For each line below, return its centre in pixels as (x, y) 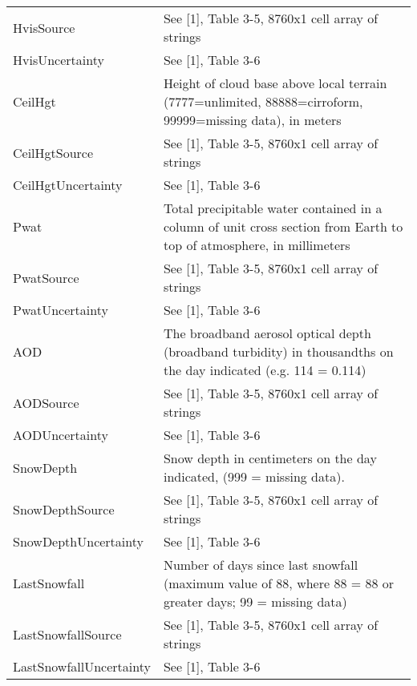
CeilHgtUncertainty (68, 185)
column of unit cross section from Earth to (283, 226)
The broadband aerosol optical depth (267, 333)
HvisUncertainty (59, 60)
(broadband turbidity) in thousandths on (278, 351)
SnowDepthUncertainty (78, 541)
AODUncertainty (61, 435)
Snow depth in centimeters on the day (270, 458)
